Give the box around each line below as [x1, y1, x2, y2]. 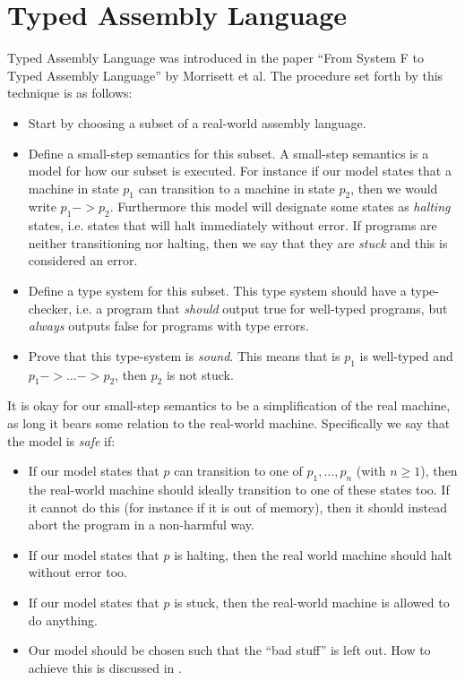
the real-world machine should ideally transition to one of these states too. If [28, 480, 450, 499]
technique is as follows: [7, 83, 133, 102]
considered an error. [28, 251, 138, 270]
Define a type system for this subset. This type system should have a [28, 281, 407, 300]
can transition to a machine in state [138, 178, 335, 197]
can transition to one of [174, 461, 303, 480]
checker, [28, 298, 73, 317]
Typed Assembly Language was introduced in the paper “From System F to [7, 48, 424, 67]
